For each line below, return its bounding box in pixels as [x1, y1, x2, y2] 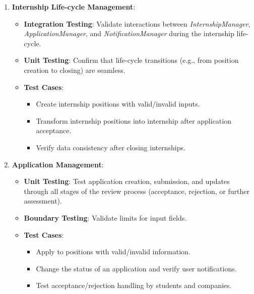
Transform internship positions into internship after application [36, 115, 231, 126]
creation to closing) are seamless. [24, 64, 125, 75]
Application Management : [12, 159, 104, 169]
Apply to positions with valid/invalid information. [36, 246, 190, 257]
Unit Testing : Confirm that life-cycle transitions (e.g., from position [24, 55, 239, 65]
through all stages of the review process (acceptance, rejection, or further [24, 185, 249, 196]
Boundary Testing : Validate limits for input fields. [24, 212, 187, 223]
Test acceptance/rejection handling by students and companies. [36, 280, 232, 290]
